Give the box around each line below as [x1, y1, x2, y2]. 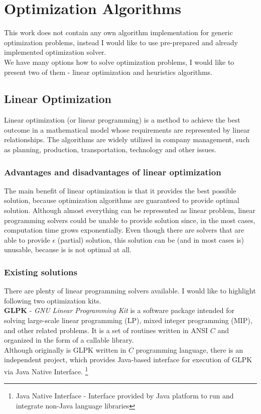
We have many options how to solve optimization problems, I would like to [4, 56, 234, 67]
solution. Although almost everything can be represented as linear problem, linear [4, 205, 255, 216]
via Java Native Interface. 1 [4, 365, 88, 376]
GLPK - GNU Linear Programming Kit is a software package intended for [4, 305, 234, 316]
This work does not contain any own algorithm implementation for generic [4, 27, 233, 38]
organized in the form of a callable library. [4, 335, 134, 345]
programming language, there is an [136, 344, 243, 355]
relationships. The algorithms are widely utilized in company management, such [4, 134, 250, 145]
